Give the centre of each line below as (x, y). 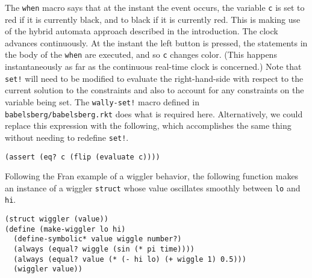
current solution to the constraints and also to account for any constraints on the (154, 90)
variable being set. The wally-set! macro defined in (102, 101)
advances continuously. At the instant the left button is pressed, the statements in (156, 42)
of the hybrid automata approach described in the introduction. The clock (142, 31)
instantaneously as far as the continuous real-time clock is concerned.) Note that (153, 66)
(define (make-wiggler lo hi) (65, 229)
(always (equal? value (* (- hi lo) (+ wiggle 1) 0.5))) (130, 259)
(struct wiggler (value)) (57, 219)
